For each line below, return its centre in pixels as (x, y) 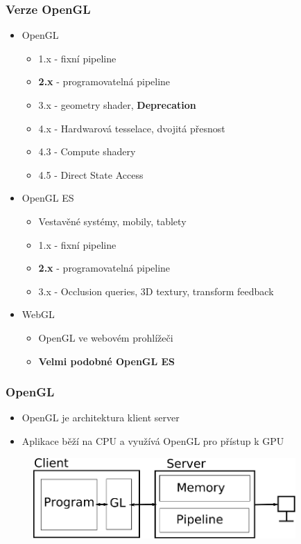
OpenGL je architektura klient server (101, 418)
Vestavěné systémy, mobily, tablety (112, 221)
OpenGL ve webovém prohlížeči (106, 337)
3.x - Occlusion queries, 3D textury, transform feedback (156, 291)
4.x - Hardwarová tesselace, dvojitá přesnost (132, 128)
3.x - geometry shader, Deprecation (117, 105)
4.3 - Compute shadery (87, 151)
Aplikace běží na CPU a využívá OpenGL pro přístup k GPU (153, 440)
